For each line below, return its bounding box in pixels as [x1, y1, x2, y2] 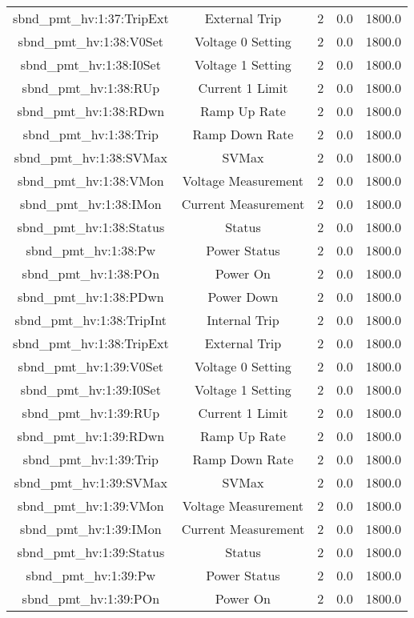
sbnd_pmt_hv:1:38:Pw [26, 241, 156, 259]
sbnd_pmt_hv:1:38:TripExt [13, 334, 169, 352]
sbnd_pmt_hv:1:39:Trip [22, 450, 159, 468]
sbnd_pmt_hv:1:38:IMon [20, 195, 162, 213]
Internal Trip [207, 311, 279, 329]
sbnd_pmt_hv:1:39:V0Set [18, 357, 164, 375]
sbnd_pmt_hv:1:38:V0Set [18, 32, 164, 50]
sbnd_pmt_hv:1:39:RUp [22, 403, 160, 422]
